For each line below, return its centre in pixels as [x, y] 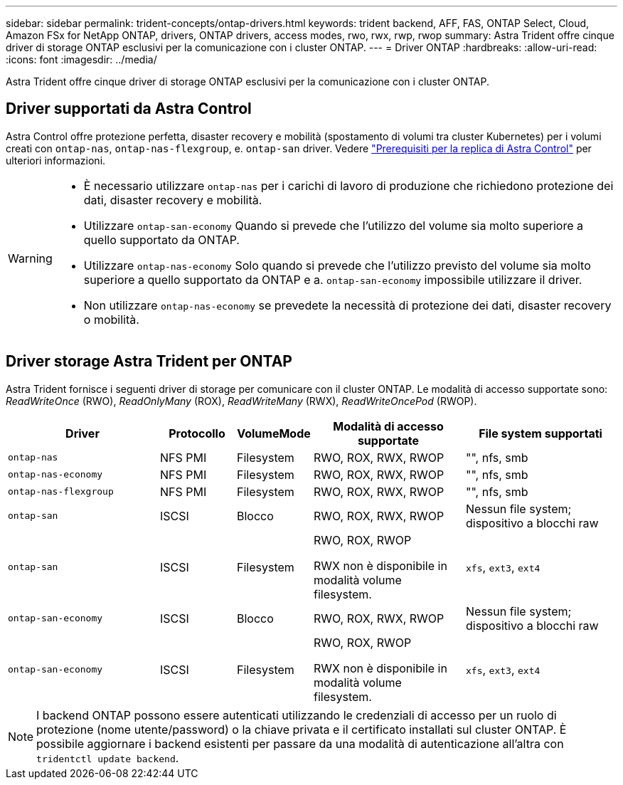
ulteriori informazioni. [56, 160]
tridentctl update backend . [108, 758]
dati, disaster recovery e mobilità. [173, 200]
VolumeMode [274, 433]
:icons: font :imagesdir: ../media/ [81, 59]
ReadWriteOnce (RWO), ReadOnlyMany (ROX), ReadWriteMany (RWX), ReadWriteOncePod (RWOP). [241, 401]
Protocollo [197, 433]
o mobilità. [111, 319]
